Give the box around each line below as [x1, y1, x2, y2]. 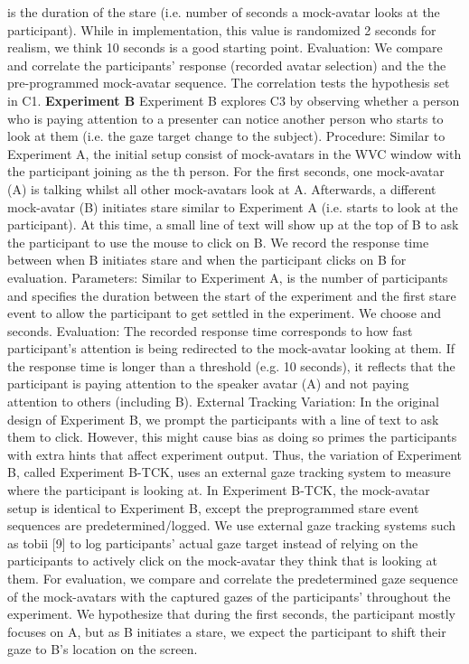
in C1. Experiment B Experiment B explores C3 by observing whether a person [7, 90, 460, 109]
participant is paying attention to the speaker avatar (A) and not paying [7, 374, 409, 393]
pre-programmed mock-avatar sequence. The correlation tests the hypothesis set [7, 73, 450, 92]
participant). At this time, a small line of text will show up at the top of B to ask [7, 215, 459, 234]
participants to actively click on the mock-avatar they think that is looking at [7, 551, 437, 570]
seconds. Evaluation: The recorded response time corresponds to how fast [7, 321, 413, 340]
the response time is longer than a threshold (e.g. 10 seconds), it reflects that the [7, 356, 455, 375]
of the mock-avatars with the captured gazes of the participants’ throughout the [7, 586, 451, 605]
